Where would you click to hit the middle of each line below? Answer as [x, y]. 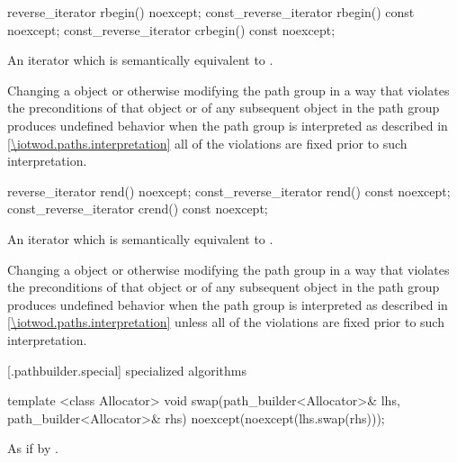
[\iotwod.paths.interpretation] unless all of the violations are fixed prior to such [226, 322]
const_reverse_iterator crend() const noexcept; [138, 209]
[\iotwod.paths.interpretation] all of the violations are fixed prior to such [207, 143]
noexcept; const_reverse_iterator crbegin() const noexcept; [171, 29]
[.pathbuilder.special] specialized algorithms [127, 370]
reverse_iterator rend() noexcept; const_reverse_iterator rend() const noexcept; [229, 191]
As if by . [33, 448]
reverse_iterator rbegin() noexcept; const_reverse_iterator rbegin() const [211, 12]
